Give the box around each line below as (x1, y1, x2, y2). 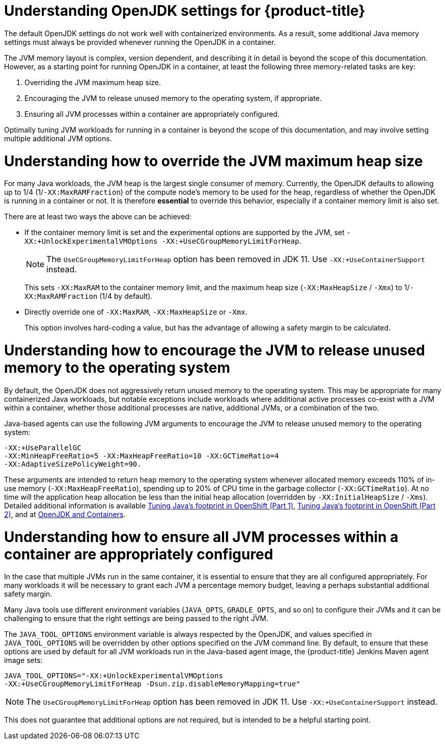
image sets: (4, 656, 43, 665)
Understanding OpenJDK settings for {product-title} (4, 2, 366, 19)
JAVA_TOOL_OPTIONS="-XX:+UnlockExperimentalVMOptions (4, 672, 223, 680)
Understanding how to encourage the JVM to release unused (4, 342, 425, 359)
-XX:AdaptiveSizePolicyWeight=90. (4, 459, 142, 468)
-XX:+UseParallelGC (4, 443, 81, 452)
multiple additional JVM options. (4, 134, 112, 143)
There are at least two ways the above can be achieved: (4, 212, 191, 221)
